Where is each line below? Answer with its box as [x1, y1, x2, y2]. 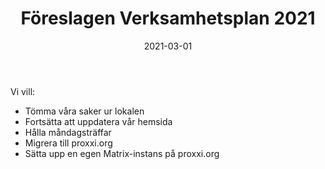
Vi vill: [10, 85, 36, 97]
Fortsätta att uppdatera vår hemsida [24, 115, 173, 127]
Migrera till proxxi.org [24, 137, 113, 149]
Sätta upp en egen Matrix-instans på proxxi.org [24, 147, 220, 159]
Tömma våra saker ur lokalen [24, 105, 145, 117]
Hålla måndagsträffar [24, 126, 112, 138]
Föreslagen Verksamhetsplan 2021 [20, 7, 316, 30]
